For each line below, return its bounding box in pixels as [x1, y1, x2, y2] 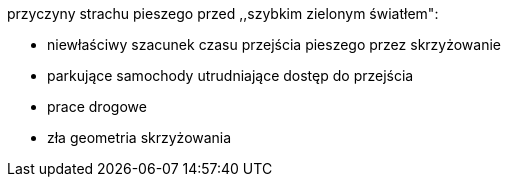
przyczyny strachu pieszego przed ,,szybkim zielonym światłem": [7, 5, 439, 22]
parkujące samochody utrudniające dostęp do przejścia [47, 67, 414, 84]
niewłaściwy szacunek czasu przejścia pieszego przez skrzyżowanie [47, 36, 501, 53]
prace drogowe [47, 98, 147, 115]
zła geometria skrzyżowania [47, 129, 232, 146]
